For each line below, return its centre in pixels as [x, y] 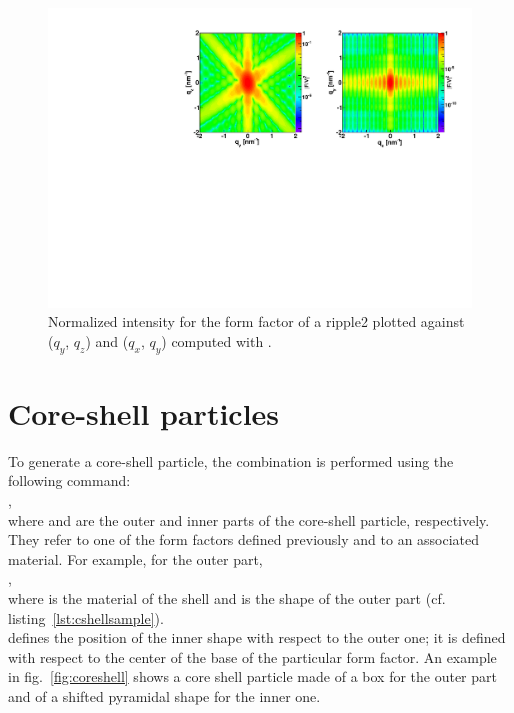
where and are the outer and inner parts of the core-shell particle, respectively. [249, 519]
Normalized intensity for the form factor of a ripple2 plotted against [256, 321]
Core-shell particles [144, 412]
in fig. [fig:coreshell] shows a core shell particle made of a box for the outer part [252, 676]
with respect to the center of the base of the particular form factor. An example [252, 656]
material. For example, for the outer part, [135, 558]
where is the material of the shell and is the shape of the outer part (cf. [227, 597]
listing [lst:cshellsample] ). [86, 617]
